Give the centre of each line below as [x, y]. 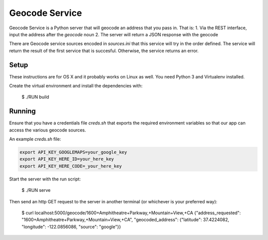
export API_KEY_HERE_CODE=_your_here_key [71, 166]
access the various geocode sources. [48, 130]
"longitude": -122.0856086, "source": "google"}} [71, 227]
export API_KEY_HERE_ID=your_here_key [67, 159]
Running [23, 111]
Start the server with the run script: [45, 179]
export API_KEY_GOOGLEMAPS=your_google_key [73, 152]
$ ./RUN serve [36, 190]
